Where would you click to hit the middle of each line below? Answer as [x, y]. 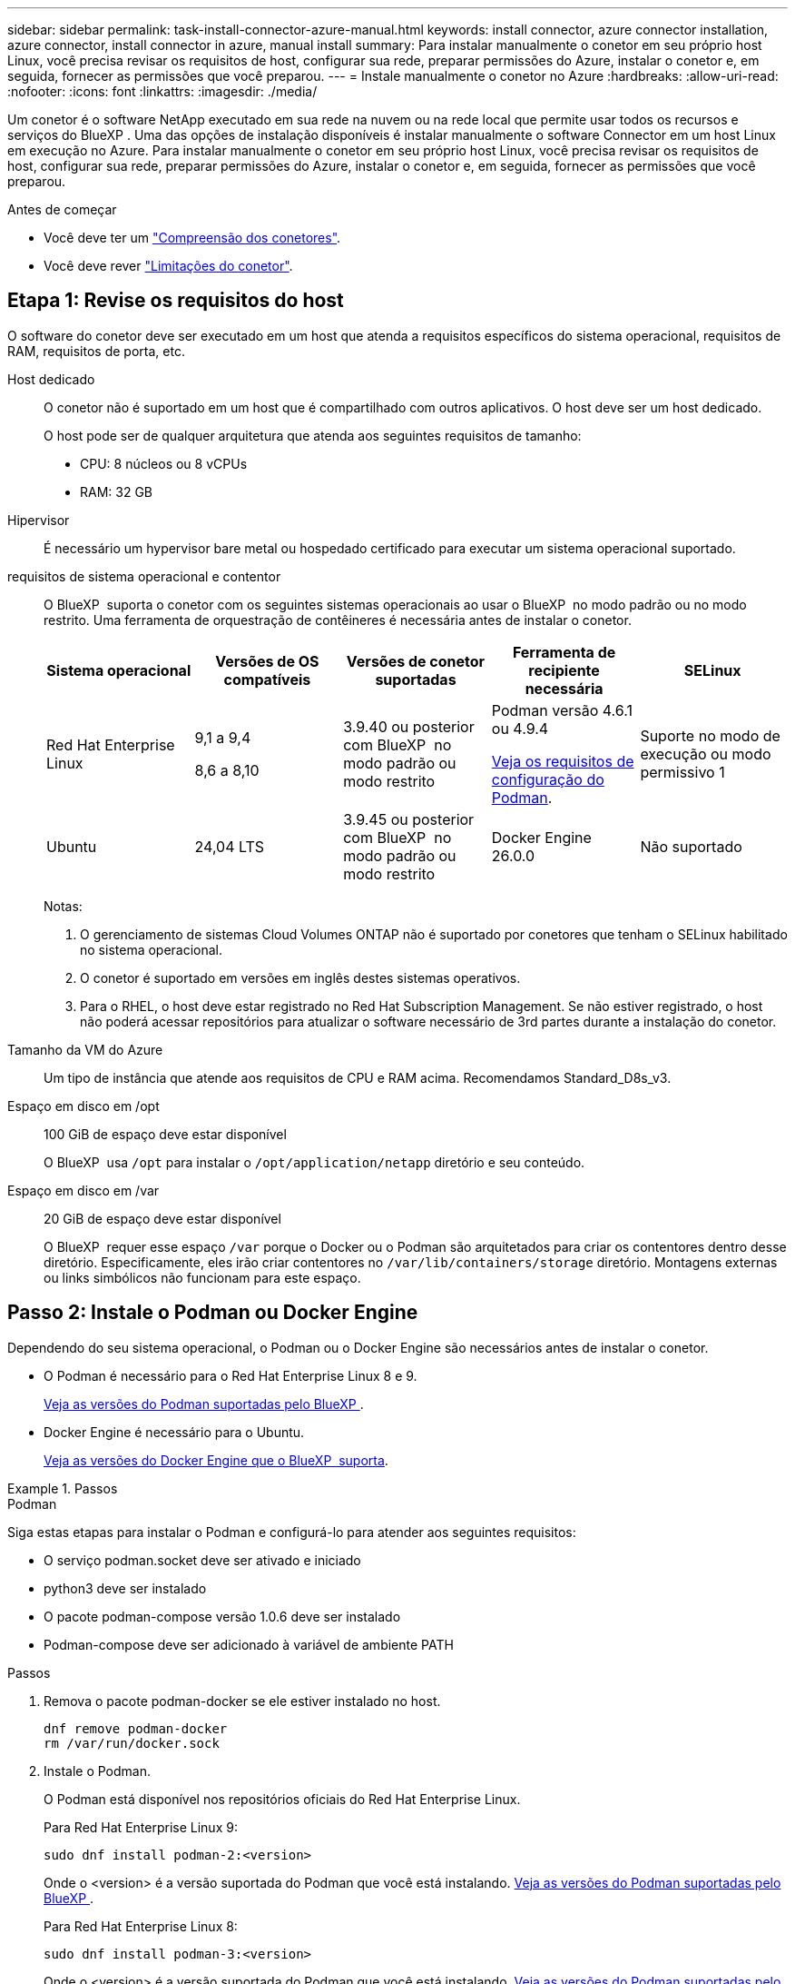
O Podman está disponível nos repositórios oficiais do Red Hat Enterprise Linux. [282, 1799]
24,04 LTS [230, 846]
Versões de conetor [416, 661]
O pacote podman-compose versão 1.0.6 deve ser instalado [222, 1616]
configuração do [548, 779]
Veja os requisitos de [563, 761]
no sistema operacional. [152, 949]
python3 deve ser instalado [125, 1588]
